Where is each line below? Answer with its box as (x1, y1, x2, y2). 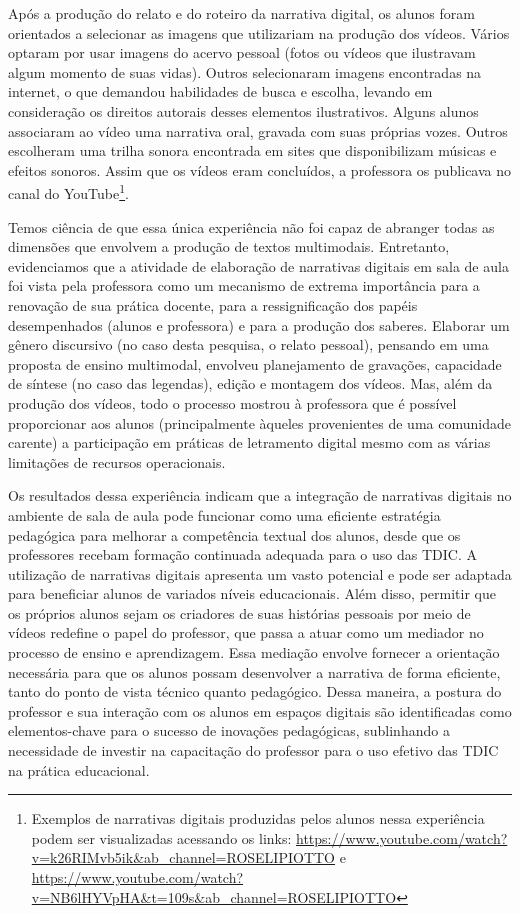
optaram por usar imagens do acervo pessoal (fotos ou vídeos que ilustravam (8, 42, 476, 63)
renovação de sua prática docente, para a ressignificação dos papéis (8, 294, 418, 315)
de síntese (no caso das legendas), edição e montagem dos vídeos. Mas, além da (8, 373, 493, 394)
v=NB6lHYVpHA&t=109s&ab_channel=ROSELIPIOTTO (31, 886, 397, 907)
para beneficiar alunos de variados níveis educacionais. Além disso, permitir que (8, 583, 496, 604)
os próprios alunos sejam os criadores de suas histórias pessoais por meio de (8, 602, 471, 623)
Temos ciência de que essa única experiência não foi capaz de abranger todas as (8, 216, 495, 237)
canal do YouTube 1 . (8, 180, 129, 203)
